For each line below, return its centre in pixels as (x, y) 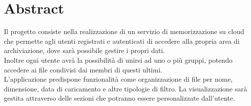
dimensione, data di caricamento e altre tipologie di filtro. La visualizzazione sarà (125, 88)
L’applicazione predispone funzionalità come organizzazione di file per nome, (118, 79)
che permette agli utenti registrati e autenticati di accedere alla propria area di (122, 41)
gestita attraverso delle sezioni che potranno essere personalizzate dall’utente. (120, 98)
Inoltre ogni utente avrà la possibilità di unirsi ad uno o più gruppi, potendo (118, 60)
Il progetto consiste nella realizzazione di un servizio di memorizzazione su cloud (124, 31)
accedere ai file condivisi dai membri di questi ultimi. (83, 69)
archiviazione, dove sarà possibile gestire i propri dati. (84, 50)
